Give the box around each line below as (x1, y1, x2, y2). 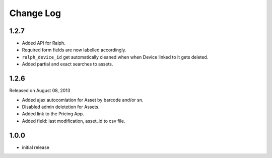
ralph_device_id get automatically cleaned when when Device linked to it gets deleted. (22, 54, 209, 60)
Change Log (9, 8, 61, 19)
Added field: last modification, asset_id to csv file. (22, 118, 125, 124)
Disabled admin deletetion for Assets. (22, 104, 100, 110)
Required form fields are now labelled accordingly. (22, 47, 126, 53)
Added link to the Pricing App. (22, 111, 84, 117)
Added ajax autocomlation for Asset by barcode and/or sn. (22, 97, 144, 103)
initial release (22, 144, 50, 150)
